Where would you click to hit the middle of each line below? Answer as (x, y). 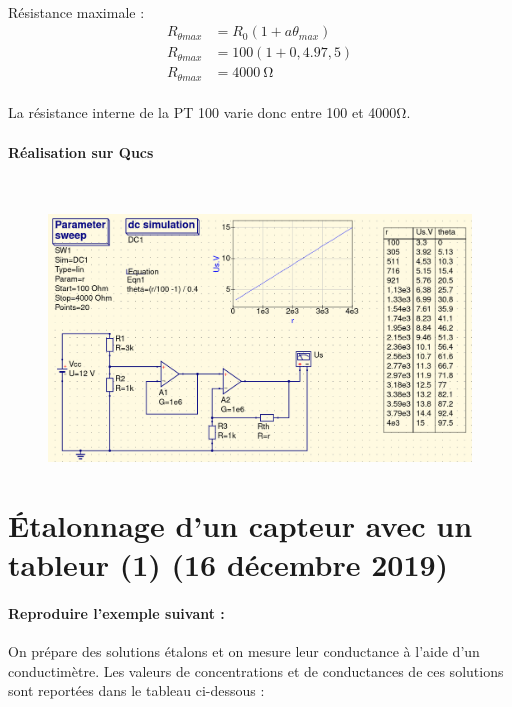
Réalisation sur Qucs (81, 151)
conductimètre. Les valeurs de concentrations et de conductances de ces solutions (256, 670)
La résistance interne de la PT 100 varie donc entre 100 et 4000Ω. (209, 112)
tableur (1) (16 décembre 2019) (228, 564)
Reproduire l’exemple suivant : (116, 613)
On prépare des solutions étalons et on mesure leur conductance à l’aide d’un (244, 651)
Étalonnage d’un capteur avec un (240, 525)
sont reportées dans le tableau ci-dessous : (136, 690)
